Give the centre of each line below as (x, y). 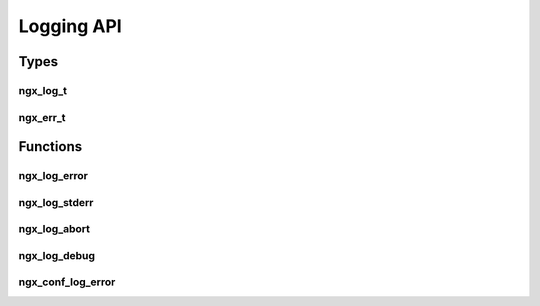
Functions (50, 146)
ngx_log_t (42, 90)
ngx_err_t (42, 117)
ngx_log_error (53, 176)
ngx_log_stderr (56, 202)
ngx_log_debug (56, 255)
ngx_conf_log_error (67, 282)
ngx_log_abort (54, 229)
